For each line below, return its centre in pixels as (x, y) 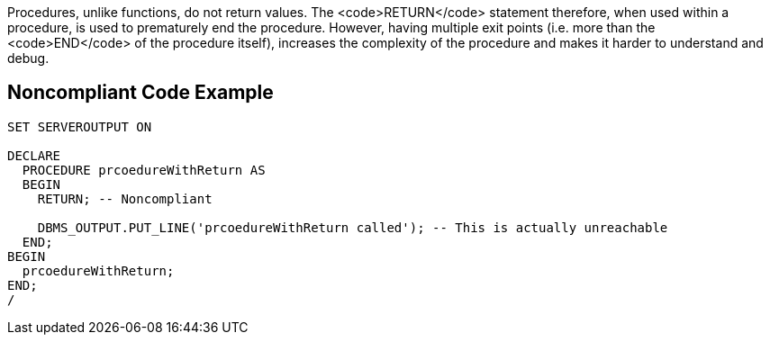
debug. (28, 58)
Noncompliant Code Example (140, 93)
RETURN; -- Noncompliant (125, 198)
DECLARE (34, 155)
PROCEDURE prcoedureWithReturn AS (144, 170)
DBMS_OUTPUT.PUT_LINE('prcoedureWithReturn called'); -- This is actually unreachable (353, 227)
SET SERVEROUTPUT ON (80, 126)
